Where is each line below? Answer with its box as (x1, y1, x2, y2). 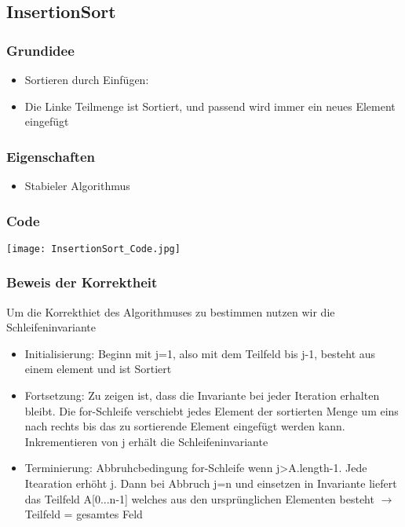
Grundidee (6, 40, 75, 60)
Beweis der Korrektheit (6, 273, 158, 292)
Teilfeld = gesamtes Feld (24, 506, 143, 522)
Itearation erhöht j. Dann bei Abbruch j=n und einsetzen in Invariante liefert (24, 475, 397, 492)
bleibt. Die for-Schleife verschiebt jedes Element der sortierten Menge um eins (24, 402, 399, 419)
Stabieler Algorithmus (24, 177, 130, 193)
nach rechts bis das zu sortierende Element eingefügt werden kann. (24, 418, 345, 434)
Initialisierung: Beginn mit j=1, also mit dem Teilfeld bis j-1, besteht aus (24, 345, 376, 361)
